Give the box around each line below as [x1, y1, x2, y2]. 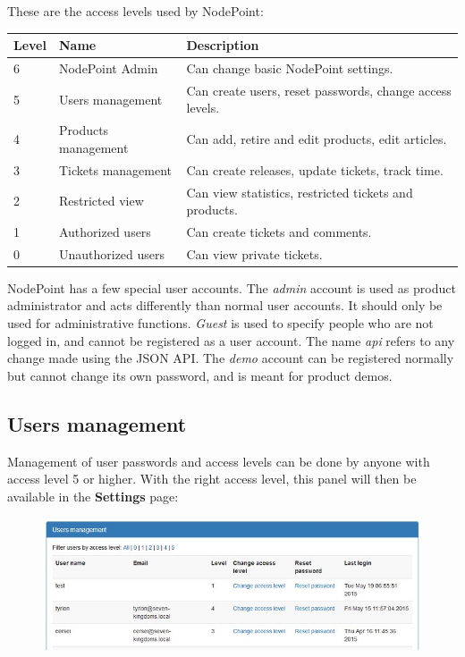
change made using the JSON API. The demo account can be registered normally [7, 349, 454, 367]
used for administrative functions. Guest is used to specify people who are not [7, 314, 434, 333]
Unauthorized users [58, 244, 165, 263]
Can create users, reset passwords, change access [186, 80, 452, 99]
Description [186, 36, 259, 55]
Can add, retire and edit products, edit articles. [186, 130, 447, 148]
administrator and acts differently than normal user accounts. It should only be [7, 296, 443, 315]
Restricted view [58, 191, 144, 210]
